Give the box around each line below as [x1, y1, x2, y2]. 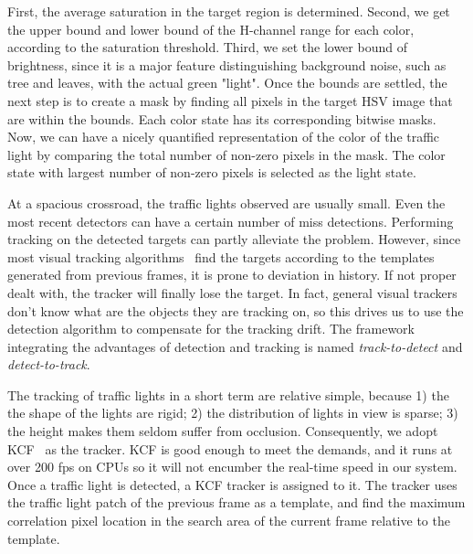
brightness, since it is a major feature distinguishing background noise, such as [7, 55, 447, 74]
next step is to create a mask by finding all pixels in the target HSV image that [7, 91, 453, 110]
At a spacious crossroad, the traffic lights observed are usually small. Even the [7, 193, 446, 212]
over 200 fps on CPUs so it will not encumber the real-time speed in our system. [7, 457, 457, 476]
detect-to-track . [7, 355, 90, 374]
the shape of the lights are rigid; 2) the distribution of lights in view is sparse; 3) [7, 403, 458, 422]
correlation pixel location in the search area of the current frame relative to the [7, 511, 450, 530]
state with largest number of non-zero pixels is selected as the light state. [7, 163, 416, 182]
